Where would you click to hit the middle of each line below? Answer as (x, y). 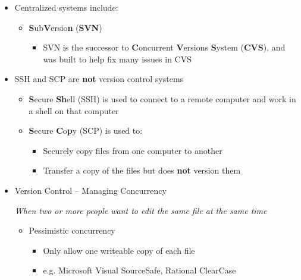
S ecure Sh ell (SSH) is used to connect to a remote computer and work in (162, 98)
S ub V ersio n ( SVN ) (65, 27)
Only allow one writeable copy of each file (119, 250)
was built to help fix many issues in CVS (117, 59)
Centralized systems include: (66, 7)
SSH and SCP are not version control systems (99, 79)
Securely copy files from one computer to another (133, 150)
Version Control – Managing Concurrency (90, 190)
